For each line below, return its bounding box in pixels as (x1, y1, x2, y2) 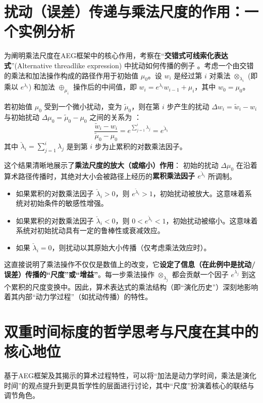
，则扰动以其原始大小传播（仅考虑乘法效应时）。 (51, 242, 211, 252)
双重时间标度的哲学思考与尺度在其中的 (4, 321, 259, 342)
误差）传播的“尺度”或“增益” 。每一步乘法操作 (4, 268, 154, 279)
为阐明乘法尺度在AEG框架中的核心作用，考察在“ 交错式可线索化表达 (4, 50, 228, 61)
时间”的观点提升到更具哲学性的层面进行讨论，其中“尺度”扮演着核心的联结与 (4, 380, 254, 390)
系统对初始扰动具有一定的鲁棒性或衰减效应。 (16, 225, 165, 236)
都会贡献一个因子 (172, 268, 229, 279)
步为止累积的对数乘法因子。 (94, 141, 187, 151)
